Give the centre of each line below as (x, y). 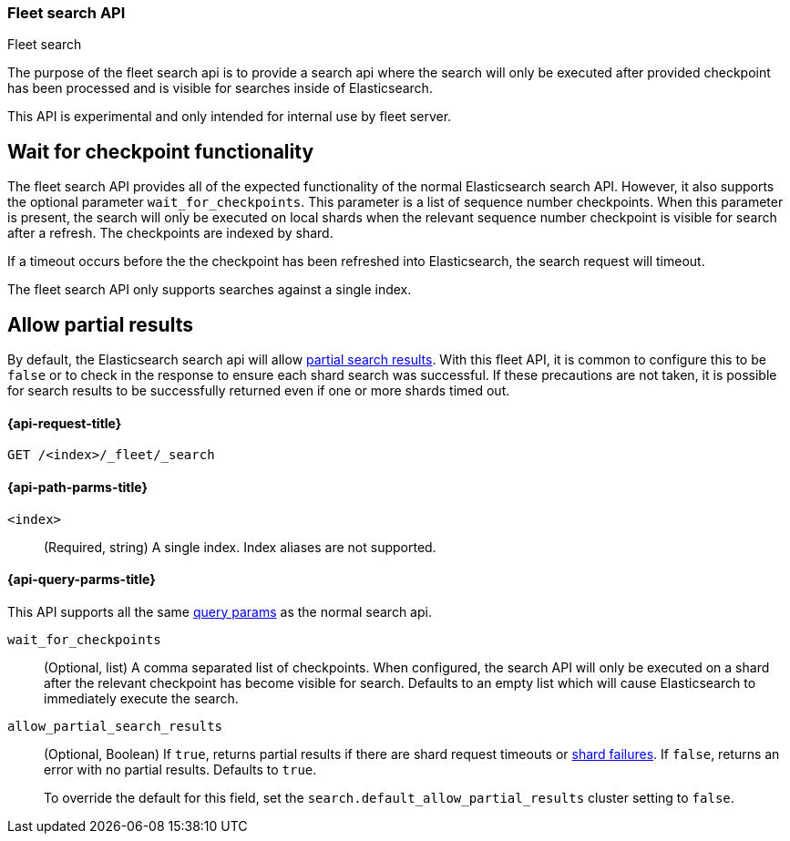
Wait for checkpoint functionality (161, 151)
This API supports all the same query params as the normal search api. (220, 611)
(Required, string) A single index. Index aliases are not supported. (240, 547)
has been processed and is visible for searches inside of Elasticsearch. (220, 88)
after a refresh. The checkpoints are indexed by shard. (170, 233)
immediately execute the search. (141, 698)
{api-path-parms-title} (78, 487)
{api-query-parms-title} (82, 579)
